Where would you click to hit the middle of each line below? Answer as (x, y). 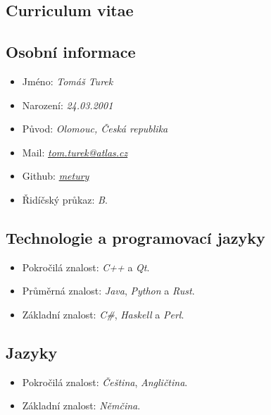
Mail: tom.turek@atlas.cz (75, 152)
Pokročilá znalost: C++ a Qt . (86, 267)
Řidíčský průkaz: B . (65, 199)
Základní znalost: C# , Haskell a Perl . (103, 314)
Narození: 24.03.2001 (68, 105)
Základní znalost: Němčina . (81, 405)
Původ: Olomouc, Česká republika (95, 129)
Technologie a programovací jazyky (135, 237)
